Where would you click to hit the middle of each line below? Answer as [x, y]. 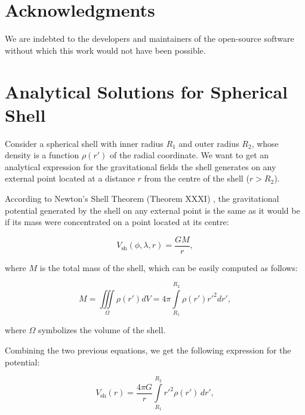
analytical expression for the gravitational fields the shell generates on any [141, 166]
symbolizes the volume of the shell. [102, 330]
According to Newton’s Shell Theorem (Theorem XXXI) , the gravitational [142, 198]
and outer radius [209, 143]
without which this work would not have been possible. [105, 50]
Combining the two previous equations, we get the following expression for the [148, 350]
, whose [265, 143]
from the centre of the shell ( [197, 178]
